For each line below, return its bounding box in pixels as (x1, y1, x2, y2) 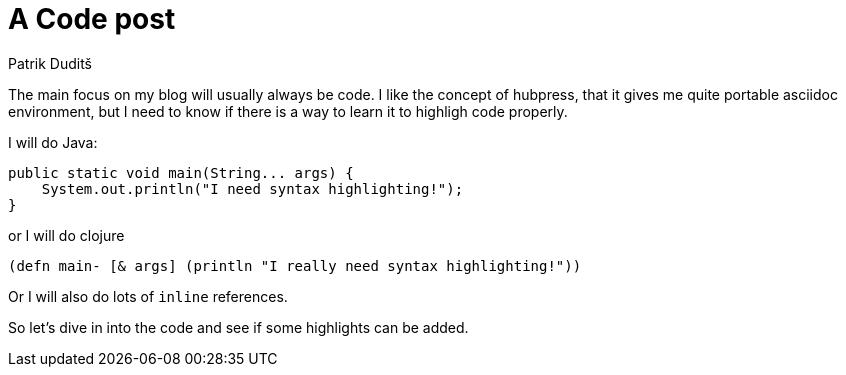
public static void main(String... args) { (8, 164, 354, 181)
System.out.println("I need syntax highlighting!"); (41, 180, 464, 197)
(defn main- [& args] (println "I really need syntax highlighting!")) (8, 257, 582, 274)
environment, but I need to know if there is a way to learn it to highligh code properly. (8, 102, 568, 120)
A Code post (8, 2, 176, 36)
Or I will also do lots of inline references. (8, 287, 288, 305)
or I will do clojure (8, 226, 125, 244)
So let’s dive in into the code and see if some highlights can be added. (8, 318, 469, 336)
